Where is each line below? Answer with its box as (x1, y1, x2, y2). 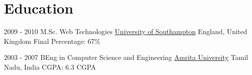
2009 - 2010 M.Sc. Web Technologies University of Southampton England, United (4, 26, 248, 37)
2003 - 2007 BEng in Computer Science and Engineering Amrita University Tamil (4, 52, 248, 62)
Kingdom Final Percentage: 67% (4, 36, 100, 46)
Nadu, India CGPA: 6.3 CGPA (4, 61, 96, 72)
